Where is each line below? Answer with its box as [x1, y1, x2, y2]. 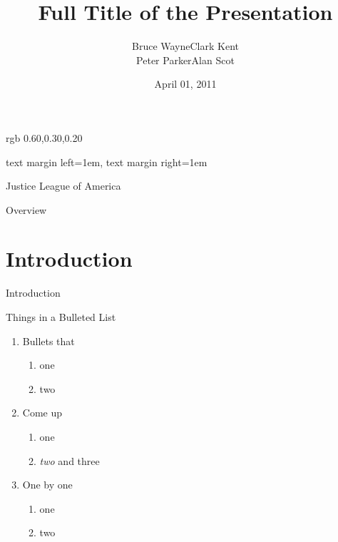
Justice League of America [6, 178, 121, 193]
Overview [6, 202, 47, 217]
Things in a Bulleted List [6, 310, 116, 324]
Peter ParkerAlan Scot [136, 52, 235, 67]
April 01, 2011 [154, 76, 217, 91]
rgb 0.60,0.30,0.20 [6, 130, 83, 145]
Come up [22, 405, 63, 420]
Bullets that [22, 333, 75, 348]
